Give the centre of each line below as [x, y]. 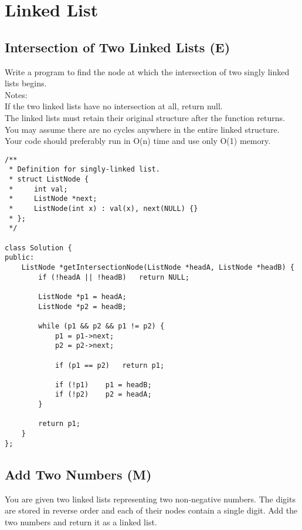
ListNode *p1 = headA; [82, 296]
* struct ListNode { [49, 180]
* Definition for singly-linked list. [84, 170]
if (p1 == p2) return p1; [110, 365]
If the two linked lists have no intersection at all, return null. [114, 106]
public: [20, 258]
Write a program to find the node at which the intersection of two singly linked [147, 71]
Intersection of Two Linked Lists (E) [118, 47]
